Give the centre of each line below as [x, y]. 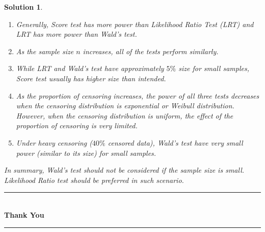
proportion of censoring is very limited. [77, 125]
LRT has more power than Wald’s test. [76, 34]
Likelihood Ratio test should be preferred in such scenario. [94, 180]
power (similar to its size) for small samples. [86, 153]
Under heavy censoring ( [54, 142]
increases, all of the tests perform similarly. [151, 51]
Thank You [24, 214]
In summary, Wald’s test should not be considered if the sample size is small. [124, 170]
